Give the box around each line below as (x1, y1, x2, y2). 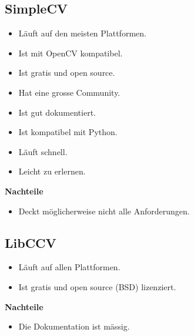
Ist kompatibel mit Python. (18, 126, 118, 138)
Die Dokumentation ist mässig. (18, 320, 130, 332)
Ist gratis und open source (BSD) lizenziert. (18, 280, 176, 293)
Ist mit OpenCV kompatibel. (18, 46, 123, 59)
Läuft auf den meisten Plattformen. (18, 27, 146, 39)
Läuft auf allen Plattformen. (18, 261, 121, 273)
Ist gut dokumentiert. (18, 106, 96, 118)
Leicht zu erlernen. (18, 165, 86, 177)
